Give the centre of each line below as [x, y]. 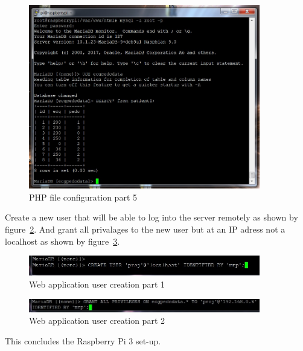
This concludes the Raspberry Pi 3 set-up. [83, 340]
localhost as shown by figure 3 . [62, 241]
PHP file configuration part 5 [83, 197]
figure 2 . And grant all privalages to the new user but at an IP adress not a [145, 229]
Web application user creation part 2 [97, 320]
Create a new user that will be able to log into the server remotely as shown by [151, 217]
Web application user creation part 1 [97, 284]
